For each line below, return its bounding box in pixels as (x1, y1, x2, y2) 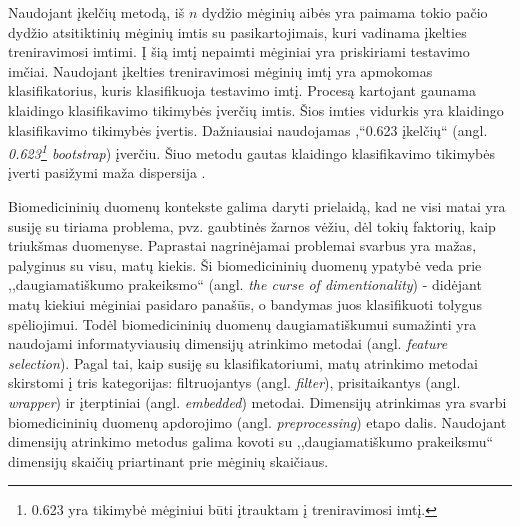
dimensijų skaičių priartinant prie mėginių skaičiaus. (8, 450, 329, 471)
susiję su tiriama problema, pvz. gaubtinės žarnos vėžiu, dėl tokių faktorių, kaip (8, 215, 496, 236)
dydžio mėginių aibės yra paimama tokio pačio (201, 2, 488, 22)
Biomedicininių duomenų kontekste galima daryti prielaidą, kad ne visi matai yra (8, 196, 506, 216)
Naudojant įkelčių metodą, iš (8, 2, 185, 22)
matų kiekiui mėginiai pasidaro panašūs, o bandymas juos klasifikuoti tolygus (8, 293, 482, 314)
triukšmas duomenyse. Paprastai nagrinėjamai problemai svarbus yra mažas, (8, 235, 477, 256)
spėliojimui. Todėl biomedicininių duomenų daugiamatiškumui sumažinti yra (8, 313, 477, 334)
